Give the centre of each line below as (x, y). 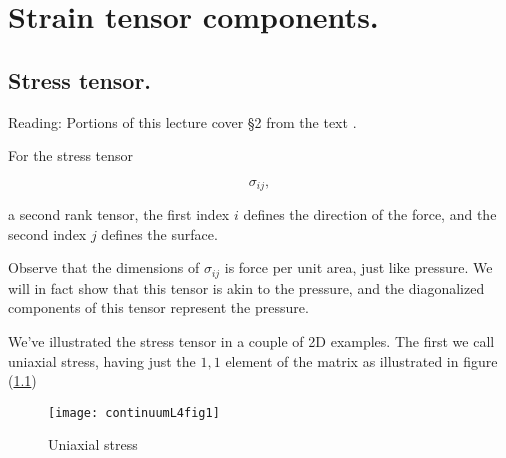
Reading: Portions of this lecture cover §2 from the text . (182, 121)
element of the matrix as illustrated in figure (361, 360)
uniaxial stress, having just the (102, 360)
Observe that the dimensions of (104, 267)
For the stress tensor (71, 155)
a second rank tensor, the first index (119, 214)
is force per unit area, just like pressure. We (358, 267)
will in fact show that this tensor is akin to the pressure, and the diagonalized (246, 287)
